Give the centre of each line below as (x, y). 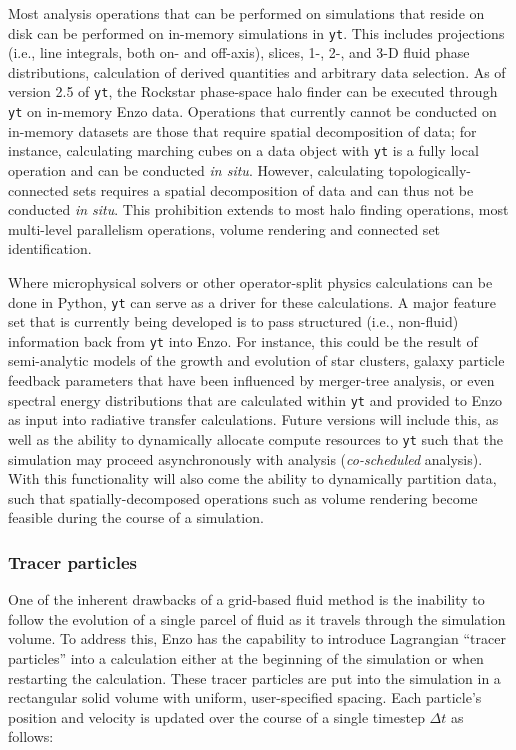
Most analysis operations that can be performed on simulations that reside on (246, 13)
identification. (50, 248)
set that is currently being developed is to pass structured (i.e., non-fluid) (233, 321)
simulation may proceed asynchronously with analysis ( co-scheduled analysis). (245, 458)
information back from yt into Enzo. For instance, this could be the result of (243, 340)
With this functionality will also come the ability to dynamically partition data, (252, 478)
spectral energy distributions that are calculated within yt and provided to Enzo (255, 399)
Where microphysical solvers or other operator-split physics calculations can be (250, 281)
